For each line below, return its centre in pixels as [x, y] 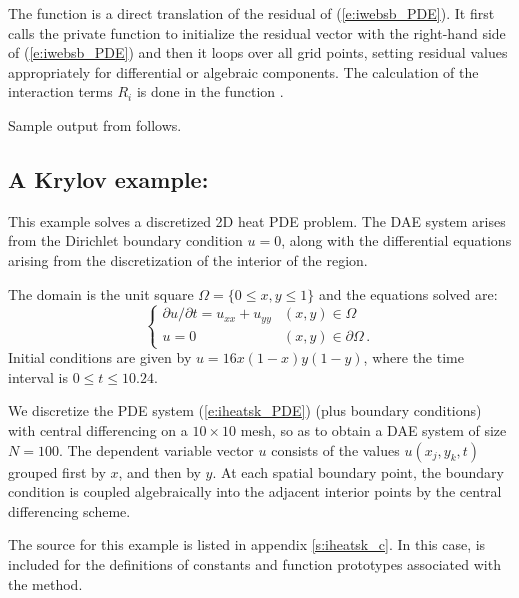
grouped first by [57, 471]
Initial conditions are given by [100, 357]
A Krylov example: [108, 178]
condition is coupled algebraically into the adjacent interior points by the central [255, 491]
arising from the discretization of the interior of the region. [188, 259]
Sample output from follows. [95, 124]
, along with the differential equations [396, 240]
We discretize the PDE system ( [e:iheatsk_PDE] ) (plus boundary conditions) [245, 410]
